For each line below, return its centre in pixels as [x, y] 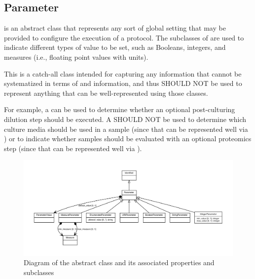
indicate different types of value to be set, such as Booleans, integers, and [115, 47]
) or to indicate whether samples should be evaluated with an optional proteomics [128, 139]
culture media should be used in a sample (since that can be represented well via [126, 129]
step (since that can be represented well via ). [73, 148]
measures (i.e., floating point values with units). [76, 57]
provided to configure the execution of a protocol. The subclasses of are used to [124, 37]
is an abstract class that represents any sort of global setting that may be [115, 28]
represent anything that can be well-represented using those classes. [106, 93]
